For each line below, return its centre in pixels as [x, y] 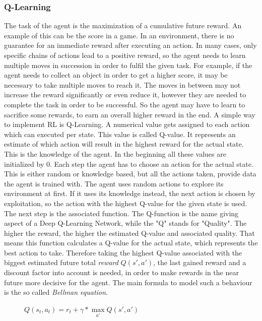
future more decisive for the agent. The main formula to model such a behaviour [128, 282]
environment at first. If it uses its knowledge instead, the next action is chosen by [130, 193]
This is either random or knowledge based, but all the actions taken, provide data [130, 174]
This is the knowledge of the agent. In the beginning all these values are [115, 153]
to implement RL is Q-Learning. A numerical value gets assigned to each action [127, 124]
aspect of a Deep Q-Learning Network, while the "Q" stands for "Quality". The [125, 223]
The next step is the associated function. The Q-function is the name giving [121, 213]
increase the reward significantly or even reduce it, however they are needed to [125, 94]
